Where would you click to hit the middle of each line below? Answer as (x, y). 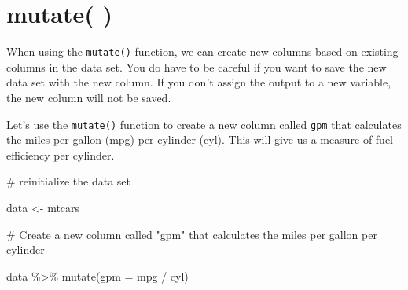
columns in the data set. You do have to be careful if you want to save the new (197, 66)
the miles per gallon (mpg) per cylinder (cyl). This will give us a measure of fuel (200, 139)
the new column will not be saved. (89, 97)
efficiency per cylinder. (61, 154)
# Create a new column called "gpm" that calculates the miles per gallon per (192, 234)
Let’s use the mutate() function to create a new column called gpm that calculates (204, 124)
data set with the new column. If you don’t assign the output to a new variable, (199, 82)
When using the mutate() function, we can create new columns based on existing (202, 51)
